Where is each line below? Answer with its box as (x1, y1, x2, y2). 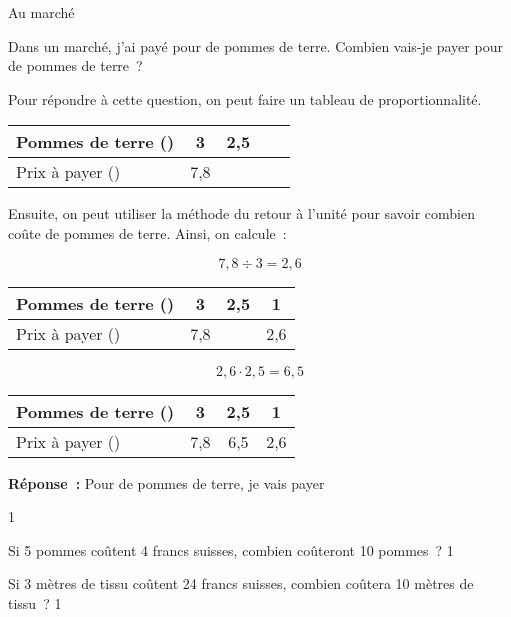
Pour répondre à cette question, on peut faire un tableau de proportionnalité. (8, 88, 482, 109)
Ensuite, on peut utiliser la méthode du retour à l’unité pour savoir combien (8, 203, 475, 224)
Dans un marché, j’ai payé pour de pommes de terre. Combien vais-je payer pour (8, 35, 503, 56)
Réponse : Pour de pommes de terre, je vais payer (8, 472, 325, 493)
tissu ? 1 (8, 592, 62, 613)
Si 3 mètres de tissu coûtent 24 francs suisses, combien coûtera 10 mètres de (8, 573, 474, 594)
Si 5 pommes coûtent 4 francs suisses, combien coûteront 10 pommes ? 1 (8, 539, 454, 560)
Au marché (8, 2, 75, 22)
